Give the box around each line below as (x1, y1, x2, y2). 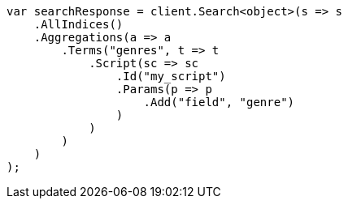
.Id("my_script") (115, 70, 226, 83)
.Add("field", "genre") (143, 96, 295, 109)
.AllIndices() (33, 18, 124, 31)
